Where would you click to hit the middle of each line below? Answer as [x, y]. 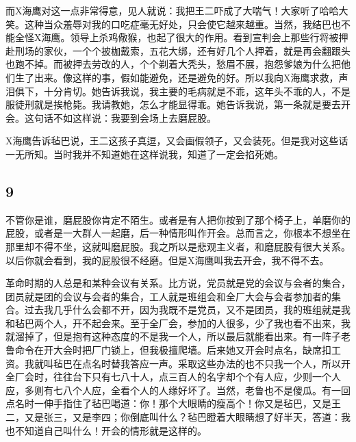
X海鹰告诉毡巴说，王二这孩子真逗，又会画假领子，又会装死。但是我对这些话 [177, 141]
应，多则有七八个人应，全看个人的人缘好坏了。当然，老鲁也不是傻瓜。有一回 [178, 390]
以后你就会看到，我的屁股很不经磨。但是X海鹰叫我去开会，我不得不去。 [167, 260]
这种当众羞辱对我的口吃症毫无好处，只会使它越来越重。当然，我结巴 [178, 24]
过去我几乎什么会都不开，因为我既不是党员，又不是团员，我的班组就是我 [187, 310]
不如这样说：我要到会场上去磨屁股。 [135, 117]
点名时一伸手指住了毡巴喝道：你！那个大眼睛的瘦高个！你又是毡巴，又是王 [173, 403]
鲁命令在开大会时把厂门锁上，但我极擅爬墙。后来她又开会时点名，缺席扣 [168, 350]
